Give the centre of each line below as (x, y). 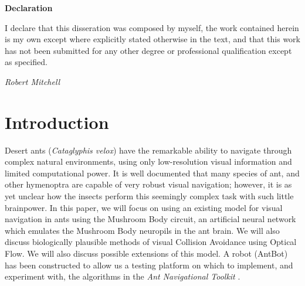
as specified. (26, 62)
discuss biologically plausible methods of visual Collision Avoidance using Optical (151, 242)
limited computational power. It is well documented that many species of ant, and (152, 173)
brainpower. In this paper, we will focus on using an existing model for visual (144, 207)
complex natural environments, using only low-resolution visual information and (148, 161)
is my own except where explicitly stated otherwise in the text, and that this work (152, 39)
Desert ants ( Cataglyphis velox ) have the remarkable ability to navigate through (148, 150)
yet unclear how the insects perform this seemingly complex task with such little (149, 196)
